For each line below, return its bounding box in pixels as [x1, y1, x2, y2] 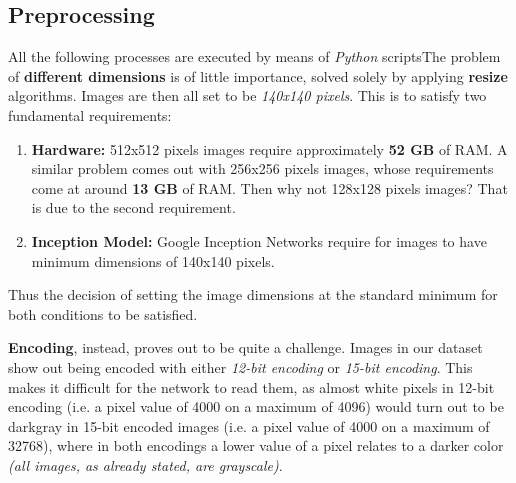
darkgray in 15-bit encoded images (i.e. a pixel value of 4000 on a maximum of [8, 415, 490, 436]
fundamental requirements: [8, 104, 172, 125]
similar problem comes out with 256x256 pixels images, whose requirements [31, 158, 494, 179]
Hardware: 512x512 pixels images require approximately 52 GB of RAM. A [31, 138, 508, 159]
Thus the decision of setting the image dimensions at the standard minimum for [8, 284, 498, 305]
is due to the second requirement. [31, 197, 236, 218]
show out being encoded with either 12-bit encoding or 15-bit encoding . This [8, 356, 473, 377]
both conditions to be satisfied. [8, 303, 198, 324]
